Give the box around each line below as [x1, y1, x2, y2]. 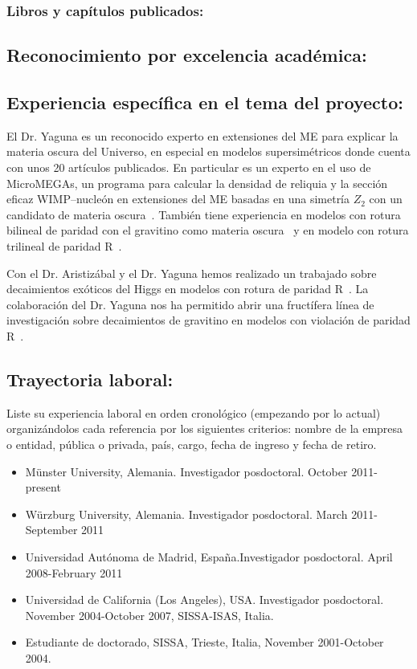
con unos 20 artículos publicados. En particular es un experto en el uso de [6, 159, 371, 176]
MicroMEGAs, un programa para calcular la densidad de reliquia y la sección [6, 174, 388, 191]
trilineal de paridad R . [6, 237, 122, 254]
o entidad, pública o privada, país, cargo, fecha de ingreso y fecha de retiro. [6, 435, 377, 452]
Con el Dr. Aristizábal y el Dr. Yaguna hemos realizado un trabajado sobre [6, 264, 377, 281]
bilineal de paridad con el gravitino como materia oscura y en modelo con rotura [6, 222, 409, 239]
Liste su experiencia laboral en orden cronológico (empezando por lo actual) [6, 404, 381, 421]
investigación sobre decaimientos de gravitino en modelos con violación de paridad [6, 312, 411, 328]
